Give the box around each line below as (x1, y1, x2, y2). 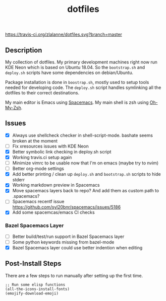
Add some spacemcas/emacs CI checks (12, 210, 95, 216)
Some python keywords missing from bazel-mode (12, 239, 114, 245)
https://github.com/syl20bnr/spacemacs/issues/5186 (12, 204, 121, 210)
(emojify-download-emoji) (5, 291, 58, 296)
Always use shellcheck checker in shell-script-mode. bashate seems (12, 132, 153, 138)
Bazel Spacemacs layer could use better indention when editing (12, 244, 143, 250)
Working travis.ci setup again (12, 154, 72, 160)
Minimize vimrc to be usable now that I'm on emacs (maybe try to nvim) (12, 160, 159, 166)
